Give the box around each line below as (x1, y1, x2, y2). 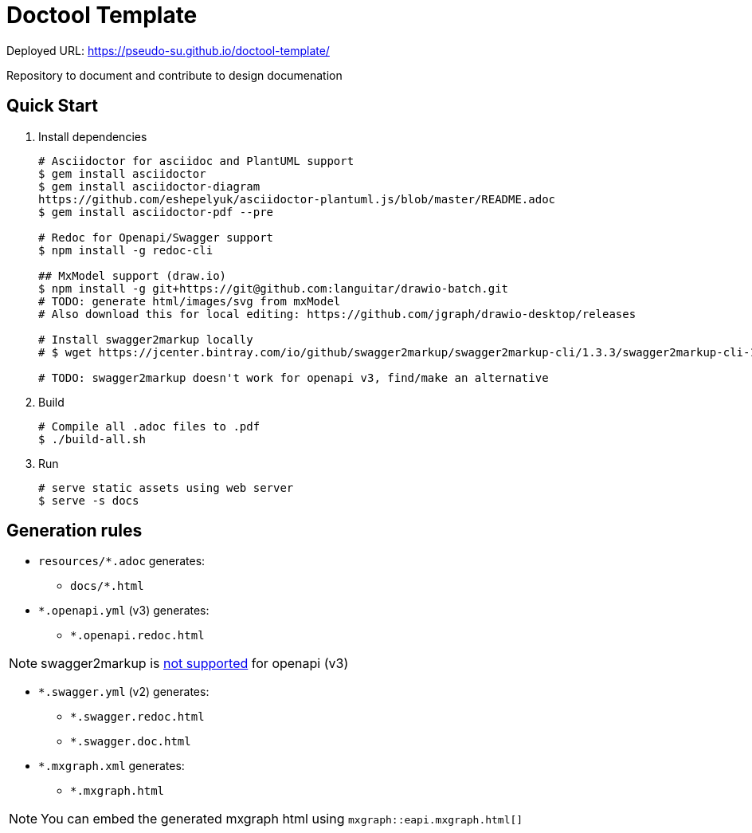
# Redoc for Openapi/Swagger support (38, 230, 274, 244)
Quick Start (6, 96, 98, 116)
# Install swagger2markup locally (38, 332, 253, 346)
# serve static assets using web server (38, 481, 294, 494)
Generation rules (6, 521, 143, 541)
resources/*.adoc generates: (38, 554, 206, 568)
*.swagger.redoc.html (70, 710, 205, 724)
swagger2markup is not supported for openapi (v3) (41, 655, 349, 672)
